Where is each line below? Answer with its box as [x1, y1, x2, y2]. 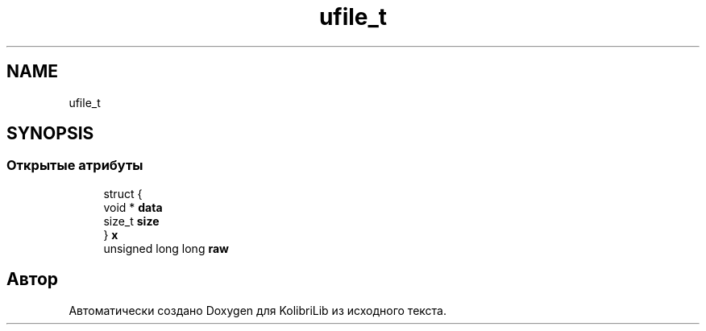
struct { [103, 186, 143, 201]
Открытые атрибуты [6, 157, 143, 174]
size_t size [103, 213, 160, 228]
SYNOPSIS [6, 123, 94, 144]
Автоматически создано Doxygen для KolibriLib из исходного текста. [69, 303, 446, 317]
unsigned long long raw [103, 241, 229, 255]
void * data [103, 200, 163, 214]
